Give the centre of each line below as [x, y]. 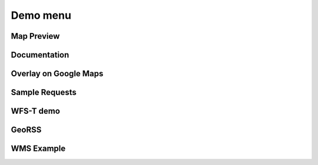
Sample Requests [44, 92]
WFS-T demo [35, 111]
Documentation [40, 55]
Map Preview [35, 36]
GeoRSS [26, 130]
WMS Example [38, 149]
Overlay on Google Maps [57, 74]
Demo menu [41, 15]
